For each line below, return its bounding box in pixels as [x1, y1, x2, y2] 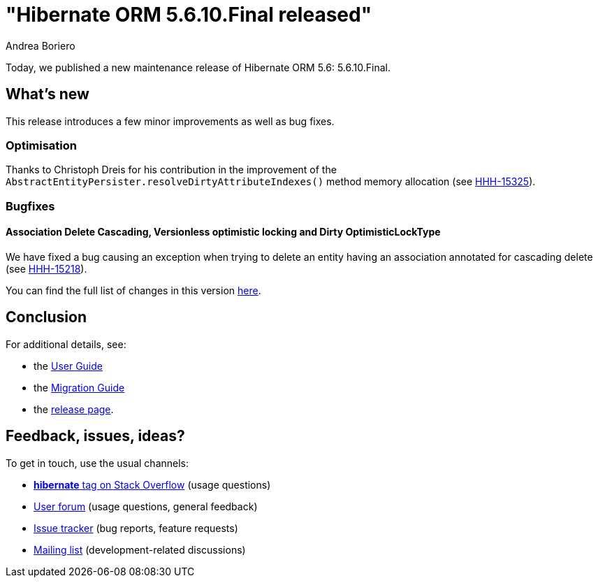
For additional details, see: [6, 338, 126, 350]
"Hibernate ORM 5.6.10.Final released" [6, 3, 372, 27]
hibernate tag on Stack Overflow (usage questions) [34, 478, 271, 491]
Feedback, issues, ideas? [6, 427, 185, 445]
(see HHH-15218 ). [6, 262, 87, 275]
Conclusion [6, 308, 87, 326]
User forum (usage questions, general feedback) [34, 500, 258, 512]
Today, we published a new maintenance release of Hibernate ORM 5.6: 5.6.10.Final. [6, 61, 391, 73]
